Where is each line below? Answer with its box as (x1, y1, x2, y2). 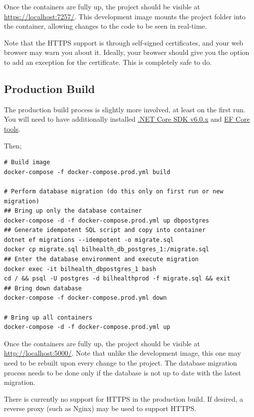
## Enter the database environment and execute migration (4, 256, 199, 263)
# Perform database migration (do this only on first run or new (4, 187, 223, 195)
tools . (4, 123, 21, 134)
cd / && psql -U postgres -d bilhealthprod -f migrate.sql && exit (4, 275, 231, 282)
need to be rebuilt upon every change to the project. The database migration (4, 358, 237, 368)
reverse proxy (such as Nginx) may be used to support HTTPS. (4, 403, 197, 414)
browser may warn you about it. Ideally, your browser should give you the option (4, 47, 250, 57)
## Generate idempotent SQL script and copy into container (4, 227, 206, 234)
